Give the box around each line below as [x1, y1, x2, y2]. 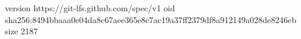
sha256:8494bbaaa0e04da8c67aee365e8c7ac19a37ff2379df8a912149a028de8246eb [5, 13, 297, 25]
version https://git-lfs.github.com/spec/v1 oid [5, 2, 175, 14]
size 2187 [5, 25, 38, 37]
